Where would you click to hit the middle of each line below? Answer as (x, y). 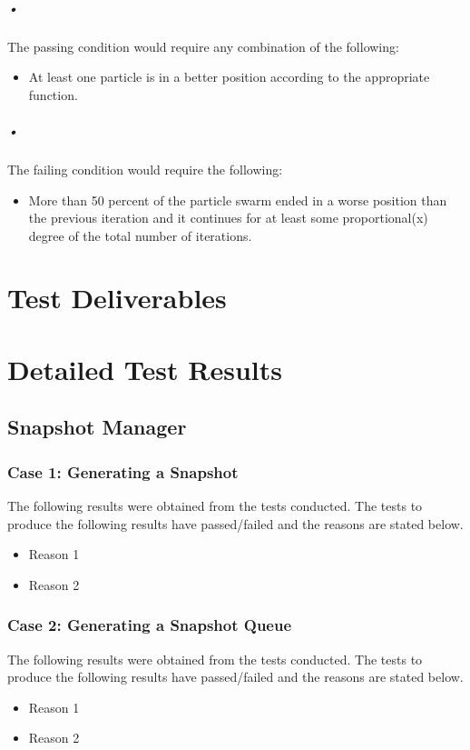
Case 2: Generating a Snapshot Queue (150, 625)
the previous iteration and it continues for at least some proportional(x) (228, 218)
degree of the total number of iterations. (140, 235)
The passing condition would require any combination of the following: (203, 46)
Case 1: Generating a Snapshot (123, 471)
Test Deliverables (117, 298)
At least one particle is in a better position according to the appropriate (229, 77)
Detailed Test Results (145, 369)
